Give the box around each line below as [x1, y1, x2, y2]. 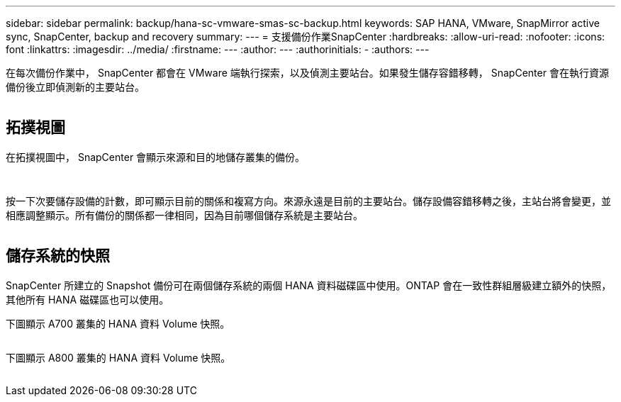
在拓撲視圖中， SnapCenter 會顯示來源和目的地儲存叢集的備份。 [6, 150, 306, 163]
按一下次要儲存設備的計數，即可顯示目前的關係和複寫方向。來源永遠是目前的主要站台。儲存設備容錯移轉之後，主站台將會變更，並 [6, 194, 611, 207]
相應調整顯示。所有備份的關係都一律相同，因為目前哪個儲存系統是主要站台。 [6, 208, 363, 221]
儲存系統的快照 [6, 247, 110, 265]
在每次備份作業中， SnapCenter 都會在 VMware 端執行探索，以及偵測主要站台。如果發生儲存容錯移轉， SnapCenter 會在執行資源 [6, 67, 609, 79]
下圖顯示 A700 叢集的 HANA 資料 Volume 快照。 [6, 317, 230, 330]
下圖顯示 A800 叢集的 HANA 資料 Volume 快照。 [6, 351, 231, 364]
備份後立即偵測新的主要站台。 [6, 81, 145, 93]
